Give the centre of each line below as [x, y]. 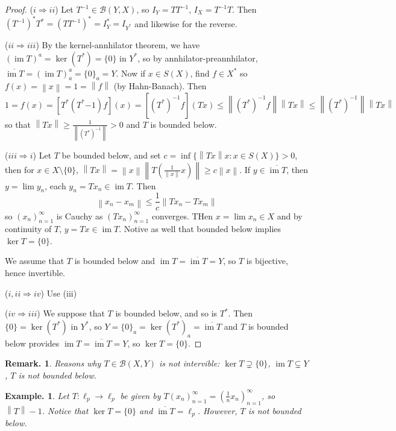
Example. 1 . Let [37, 395]
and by [290, 215]
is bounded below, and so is [166, 313]
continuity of [28, 229]
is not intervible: [190, 363]
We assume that [35, 261]
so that [18, 124]
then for [20, 169]
